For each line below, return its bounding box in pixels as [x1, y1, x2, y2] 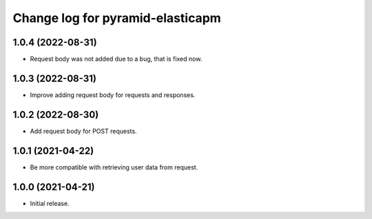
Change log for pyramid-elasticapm [12, 10, 222, 25]
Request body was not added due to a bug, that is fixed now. [30, 55, 203, 63]
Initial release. [30, 199, 70, 207]
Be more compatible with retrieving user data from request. [30, 163, 198, 171]
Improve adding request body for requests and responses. [30, 90, 196, 99]
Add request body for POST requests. [30, 127, 137, 135]
